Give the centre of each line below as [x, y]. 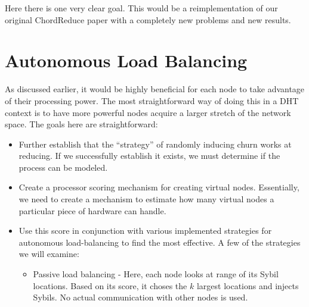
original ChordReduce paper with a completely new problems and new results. [148, 19]
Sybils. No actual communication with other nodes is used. [140, 297]
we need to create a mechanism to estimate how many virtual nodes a [146, 199]
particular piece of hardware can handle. [92, 210]
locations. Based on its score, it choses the [110, 285]
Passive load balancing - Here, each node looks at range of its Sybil [156, 274]
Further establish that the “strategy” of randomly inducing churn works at [155, 144]
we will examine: [49, 254]
